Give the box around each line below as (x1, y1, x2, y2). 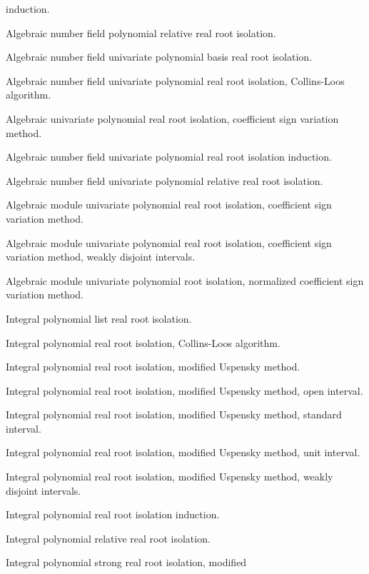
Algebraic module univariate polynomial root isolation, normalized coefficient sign (6, 273, 364, 288)
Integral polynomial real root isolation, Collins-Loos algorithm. (6, 335, 280, 350)
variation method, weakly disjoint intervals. (6, 249, 196, 264)
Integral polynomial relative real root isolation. (6, 530, 211, 545)
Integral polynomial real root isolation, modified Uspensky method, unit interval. (6, 445, 360, 460)
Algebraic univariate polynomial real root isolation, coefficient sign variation (6, 111, 339, 126)
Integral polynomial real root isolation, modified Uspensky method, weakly (6, 469, 333, 484)
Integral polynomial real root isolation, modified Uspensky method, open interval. (6, 383, 363, 398)
